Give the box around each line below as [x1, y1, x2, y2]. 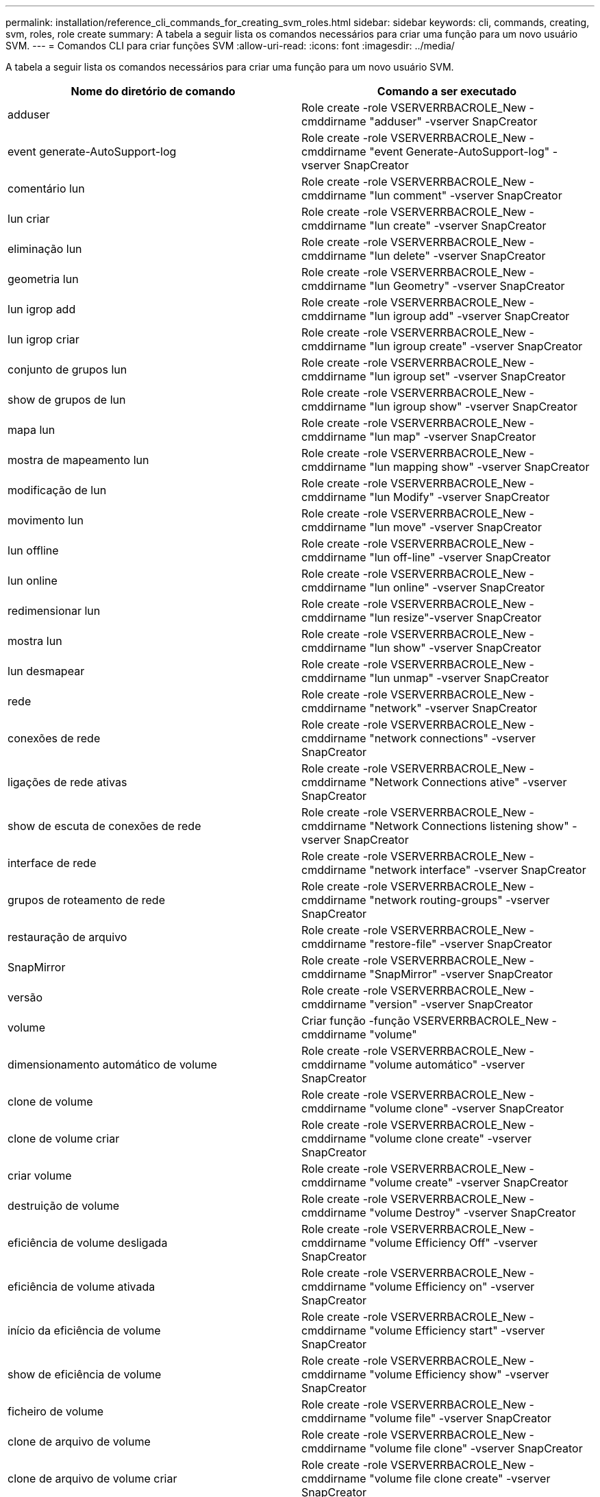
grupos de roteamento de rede [8, 893, 165, 907]
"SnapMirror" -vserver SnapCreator [369, 967, 553, 981]
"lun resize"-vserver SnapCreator [369, 611, 542, 624]
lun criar [8, 212, 50, 226]
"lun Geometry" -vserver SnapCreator [369, 279, 565, 293]
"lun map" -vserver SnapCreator [369, 430, 536, 443]
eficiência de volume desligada [8, 1236, 168, 1250]
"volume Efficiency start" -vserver [369, 1324, 545, 1337]
